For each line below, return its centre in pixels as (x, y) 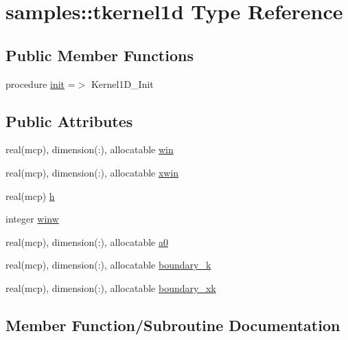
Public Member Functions (100, 55)
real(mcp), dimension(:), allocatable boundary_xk (111, 287)
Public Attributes (69, 121)
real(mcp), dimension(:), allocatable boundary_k (108, 265)
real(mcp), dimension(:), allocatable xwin (92, 172)
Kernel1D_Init (122, 83)
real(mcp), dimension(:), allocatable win (90, 149)
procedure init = (40, 83)
